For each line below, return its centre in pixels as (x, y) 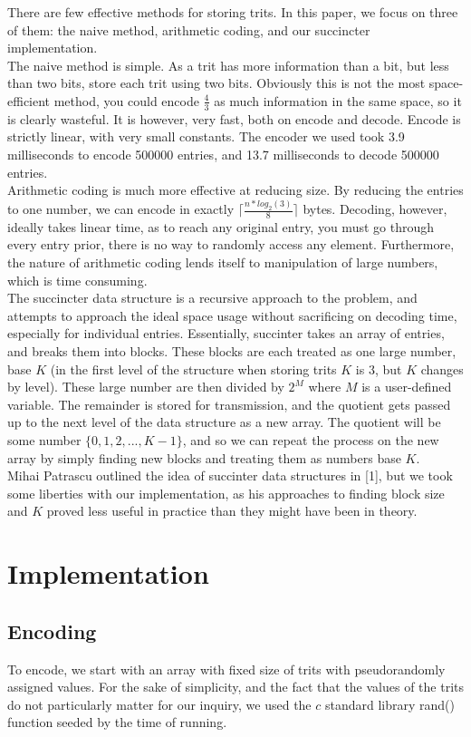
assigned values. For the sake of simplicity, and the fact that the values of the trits (236, 687)
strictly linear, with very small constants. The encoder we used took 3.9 (206, 136)
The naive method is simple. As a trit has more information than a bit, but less (228, 65)
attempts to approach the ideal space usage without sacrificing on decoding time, (232, 315)
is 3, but (379, 368)
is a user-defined (407, 387)
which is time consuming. (77, 280)
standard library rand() (389, 704)
